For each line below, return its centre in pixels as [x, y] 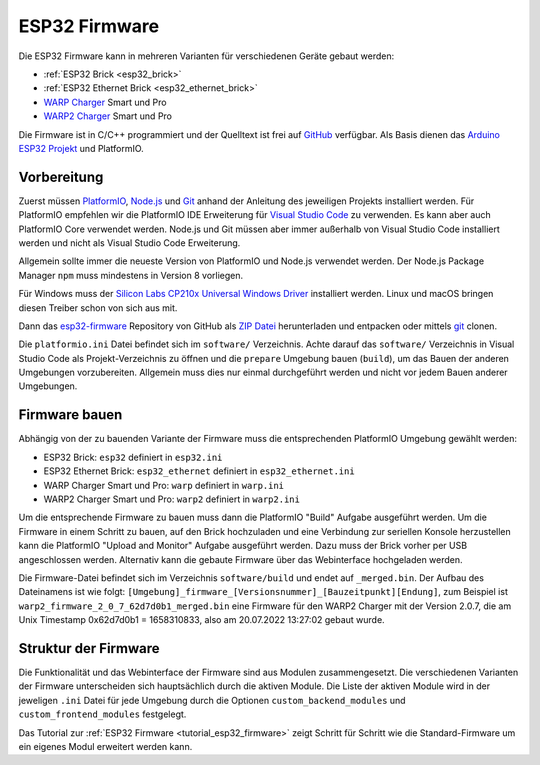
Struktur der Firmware [89, 648]
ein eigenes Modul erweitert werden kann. [105, 746]
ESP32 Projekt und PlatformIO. [81, 148]
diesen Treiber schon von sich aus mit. [98, 307]
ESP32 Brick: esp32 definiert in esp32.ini [133, 457]
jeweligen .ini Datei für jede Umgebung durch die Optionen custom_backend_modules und [212, 700]
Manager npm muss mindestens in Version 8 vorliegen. [131, 275]
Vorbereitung [61, 176]
